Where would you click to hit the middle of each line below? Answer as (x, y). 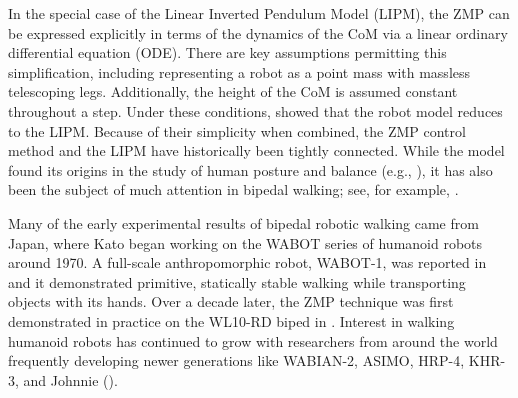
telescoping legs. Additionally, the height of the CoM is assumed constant (233, 91)
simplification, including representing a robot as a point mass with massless (239, 71)
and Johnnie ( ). (70, 379)
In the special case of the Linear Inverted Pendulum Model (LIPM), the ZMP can (259, 13)
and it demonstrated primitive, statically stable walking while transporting (237, 281)
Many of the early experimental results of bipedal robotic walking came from (243, 222)
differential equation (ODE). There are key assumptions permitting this (227, 52)
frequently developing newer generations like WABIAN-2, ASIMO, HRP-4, (236, 360)
